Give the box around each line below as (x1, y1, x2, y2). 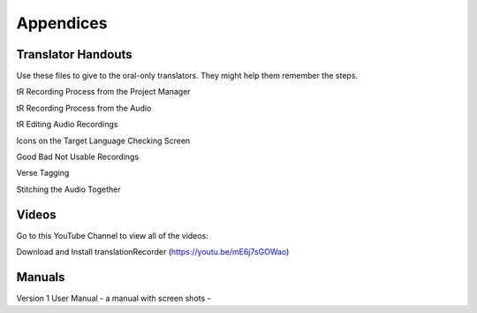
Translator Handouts (16, 47, 132, 62)
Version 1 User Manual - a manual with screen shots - (16, 293, 211, 303)
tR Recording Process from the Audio (16, 103, 152, 113)
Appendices (16, 13, 108, 33)
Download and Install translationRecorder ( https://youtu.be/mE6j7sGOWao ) (16, 247, 290, 257)
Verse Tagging (16, 168, 70, 179)
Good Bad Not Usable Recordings (16, 151, 140, 163)
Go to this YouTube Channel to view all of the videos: (16, 230, 209, 240)
